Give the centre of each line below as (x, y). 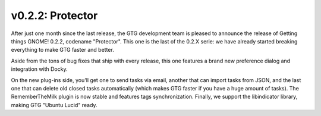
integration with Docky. (39, 69)
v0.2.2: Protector (54, 15)
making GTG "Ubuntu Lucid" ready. (54, 105)
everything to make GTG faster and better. (62, 50)
